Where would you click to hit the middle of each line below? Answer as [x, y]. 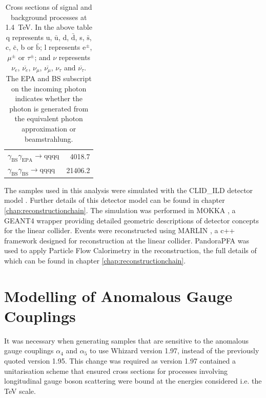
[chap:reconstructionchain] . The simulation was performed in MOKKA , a [120, 210]
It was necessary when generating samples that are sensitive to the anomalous [127, 340]
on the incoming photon [49, 88]
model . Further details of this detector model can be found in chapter [115, 200]
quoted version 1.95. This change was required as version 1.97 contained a [120, 361]
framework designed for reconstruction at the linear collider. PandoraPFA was [127, 240]
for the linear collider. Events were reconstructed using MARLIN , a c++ [120, 230]
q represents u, [29, 37]
